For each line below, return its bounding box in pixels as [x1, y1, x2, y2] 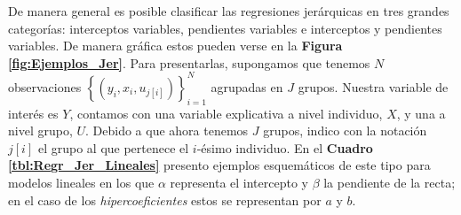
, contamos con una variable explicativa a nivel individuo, [69, 104, 383, 122]
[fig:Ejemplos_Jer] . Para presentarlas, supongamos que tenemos [8, 53, 370, 72]
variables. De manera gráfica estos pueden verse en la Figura [8, 36, 343, 55]
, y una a [396, 104, 446, 122]
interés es [8, 104, 59, 122]
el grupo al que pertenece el [37, 138, 189, 157]
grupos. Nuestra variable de [298, 77, 449, 96]
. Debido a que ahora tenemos [85, 121, 249, 140]
